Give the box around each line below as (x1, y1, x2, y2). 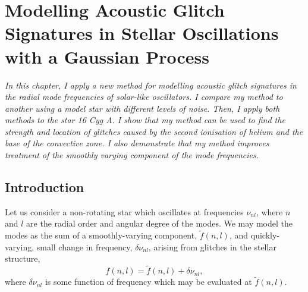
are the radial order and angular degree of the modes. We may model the (26, 217, 293, 230)
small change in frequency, (36, 240, 133, 253)
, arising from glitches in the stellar (148, 240, 276, 253)
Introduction (5, 178, 84, 196)
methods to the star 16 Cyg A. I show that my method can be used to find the (5, 114, 285, 126)
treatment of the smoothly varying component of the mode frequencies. (5, 149, 259, 161)
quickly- (250, 229, 279, 241)
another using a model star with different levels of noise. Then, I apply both (5, 102, 280, 114)
